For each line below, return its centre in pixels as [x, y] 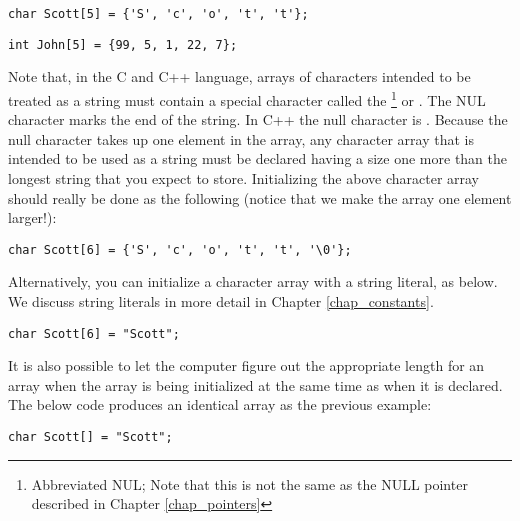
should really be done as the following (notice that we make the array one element [260, 197]
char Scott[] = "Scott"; [90, 437]
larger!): [32, 217]
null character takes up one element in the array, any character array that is [241, 138]
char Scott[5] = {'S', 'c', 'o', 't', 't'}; [158, 14]
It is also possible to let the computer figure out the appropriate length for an [246, 365]
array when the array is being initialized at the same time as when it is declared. [255, 384]
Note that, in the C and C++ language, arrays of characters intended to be [239, 76]
